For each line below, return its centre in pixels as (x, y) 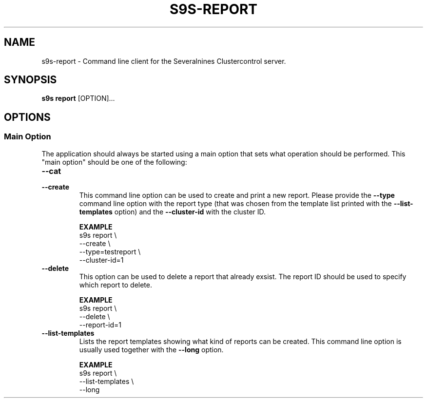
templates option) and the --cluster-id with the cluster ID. (173, 211)
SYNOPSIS (30, 80)
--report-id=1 (100, 325)
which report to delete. (116, 285)
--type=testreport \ (110, 251)
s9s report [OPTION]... (78, 98)
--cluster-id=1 (101, 260)
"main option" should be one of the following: (114, 162)
